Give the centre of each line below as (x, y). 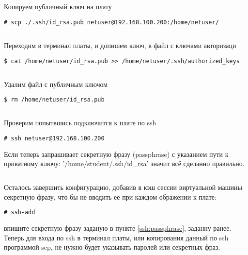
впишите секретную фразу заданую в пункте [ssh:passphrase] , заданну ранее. (118, 228)
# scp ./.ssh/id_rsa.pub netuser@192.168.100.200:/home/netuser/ (111, 22)
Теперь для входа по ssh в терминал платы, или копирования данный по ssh (116, 237)
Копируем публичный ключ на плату (58, 7)
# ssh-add (20, 212)
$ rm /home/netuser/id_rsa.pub (54, 100)
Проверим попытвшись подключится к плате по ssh (80, 123)
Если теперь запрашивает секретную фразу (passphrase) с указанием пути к (116, 154)
